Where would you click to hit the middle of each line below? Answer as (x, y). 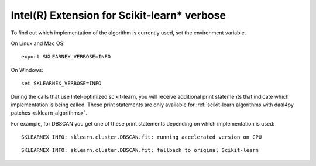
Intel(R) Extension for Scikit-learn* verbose (118, 15)
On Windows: (27, 70)
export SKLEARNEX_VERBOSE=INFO (66, 57)
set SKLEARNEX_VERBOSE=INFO (61, 84)
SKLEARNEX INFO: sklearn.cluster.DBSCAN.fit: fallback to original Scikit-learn (140, 150)
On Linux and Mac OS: (38, 43)
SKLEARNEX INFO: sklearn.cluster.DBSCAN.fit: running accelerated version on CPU (142, 137)
